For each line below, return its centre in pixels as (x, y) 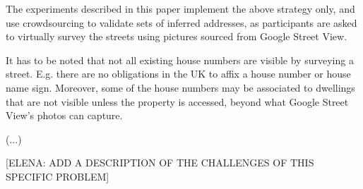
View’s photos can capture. (64, 115)
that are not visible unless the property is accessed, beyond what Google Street (177, 101)
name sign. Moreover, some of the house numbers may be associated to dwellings (180, 87)
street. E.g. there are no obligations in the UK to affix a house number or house (178, 74)
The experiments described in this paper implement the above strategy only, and (180, 8)
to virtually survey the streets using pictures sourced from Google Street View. (177, 36)
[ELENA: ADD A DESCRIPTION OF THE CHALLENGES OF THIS (160, 163)
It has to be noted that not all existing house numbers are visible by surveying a (180, 60)
